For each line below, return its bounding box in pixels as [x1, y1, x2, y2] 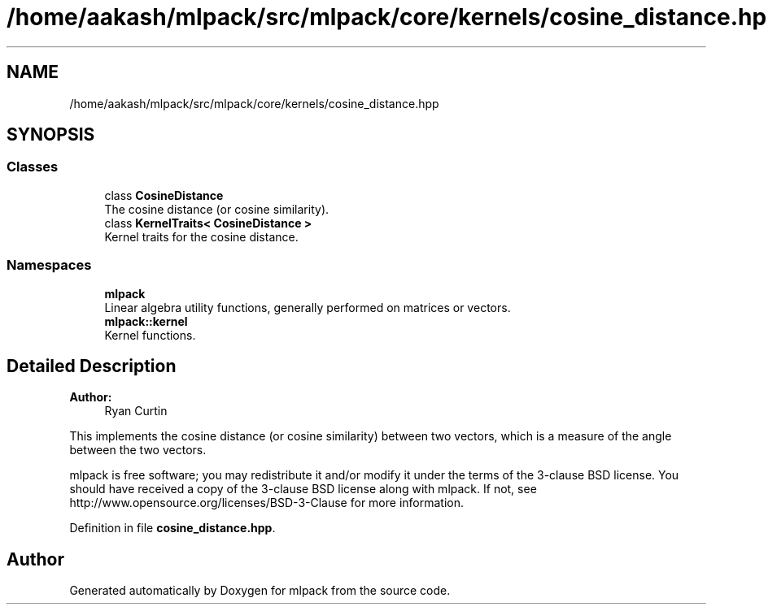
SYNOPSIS [7, 124, 95, 145]
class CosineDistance [104, 188, 224, 202]
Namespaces [7, 257, 92, 274]
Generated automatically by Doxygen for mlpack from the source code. [69, 583, 451, 598]
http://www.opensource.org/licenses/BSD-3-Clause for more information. [69, 496, 464, 510]
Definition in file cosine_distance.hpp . [69, 521, 276, 535]
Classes [7, 158, 59, 175]
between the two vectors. [69, 443, 207, 457]
